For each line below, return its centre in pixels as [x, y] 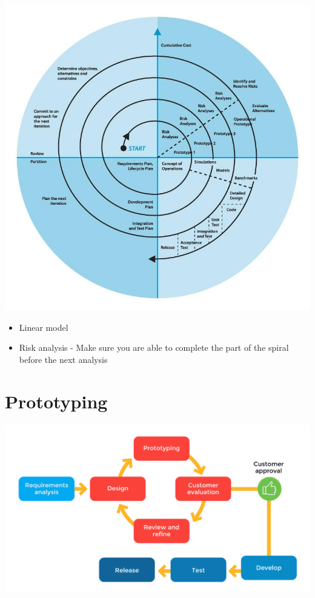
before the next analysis [63, 359]
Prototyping [56, 401]
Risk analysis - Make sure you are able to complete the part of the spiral [154, 347]
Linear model [44, 327]
